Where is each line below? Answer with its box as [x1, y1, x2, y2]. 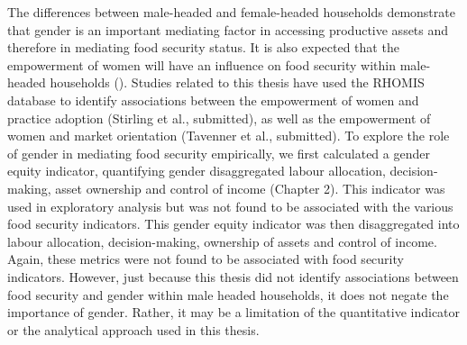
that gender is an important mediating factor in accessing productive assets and [7, 20, 449, 39]
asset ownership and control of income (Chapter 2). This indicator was [55, 178, 445, 197]
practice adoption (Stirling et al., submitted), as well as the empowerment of [7, 108, 431, 127]
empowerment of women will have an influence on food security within [7, 55, 397, 74]
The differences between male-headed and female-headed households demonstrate [7, 3, 455, 21]
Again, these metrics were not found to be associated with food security [7, 250, 404, 268]
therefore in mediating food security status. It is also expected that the [7, 38, 399, 57]
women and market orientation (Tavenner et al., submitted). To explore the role [7, 126, 450, 145]
